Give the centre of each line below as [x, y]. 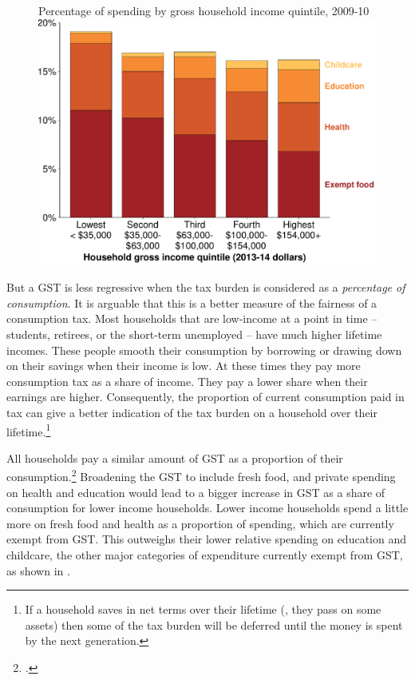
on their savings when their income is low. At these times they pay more [184, 366]
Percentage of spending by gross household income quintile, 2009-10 [204, 10]
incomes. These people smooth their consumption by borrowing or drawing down [204, 350]
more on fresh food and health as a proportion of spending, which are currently [200, 523]
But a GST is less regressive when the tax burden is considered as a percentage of [206, 287]
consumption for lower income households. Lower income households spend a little [207, 508]
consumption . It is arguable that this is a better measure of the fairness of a [192, 302]
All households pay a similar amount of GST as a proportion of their [175, 457]
